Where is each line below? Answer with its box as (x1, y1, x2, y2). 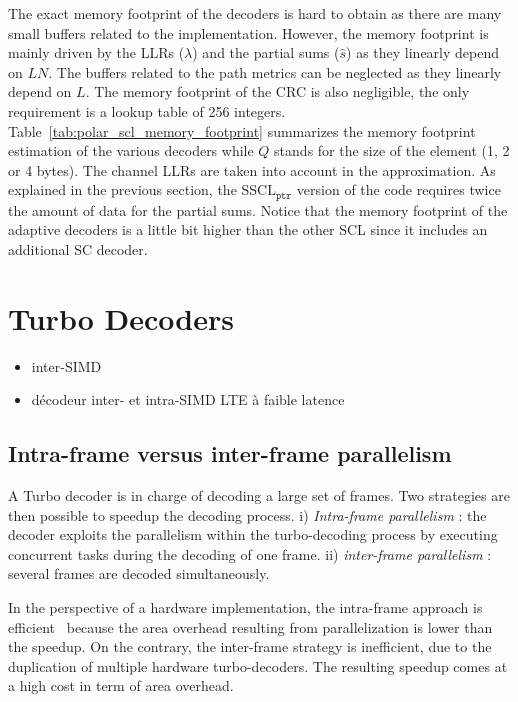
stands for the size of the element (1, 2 (274, 140, 510, 161)
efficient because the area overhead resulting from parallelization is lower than (8, 616, 493, 637)
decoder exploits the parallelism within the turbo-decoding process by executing (8, 524, 498, 545)
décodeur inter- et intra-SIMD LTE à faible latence (31, 389, 345, 410)
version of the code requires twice (296, 179, 501, 200)
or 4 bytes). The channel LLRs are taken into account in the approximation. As (8, 159, 496, 180)
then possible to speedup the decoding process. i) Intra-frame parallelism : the (8, 504, 487, 525)
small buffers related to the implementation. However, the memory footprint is (8, 22, 489, 43)
